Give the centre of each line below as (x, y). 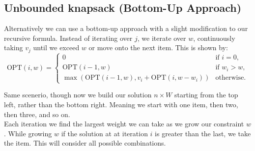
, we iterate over (162, 38)
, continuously (214, 38)
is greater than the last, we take (203, 133)
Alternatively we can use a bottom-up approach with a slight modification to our (126, 28)
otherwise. (231, 78)
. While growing (28, 133)
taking (14, 47)
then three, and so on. (37, 114)
